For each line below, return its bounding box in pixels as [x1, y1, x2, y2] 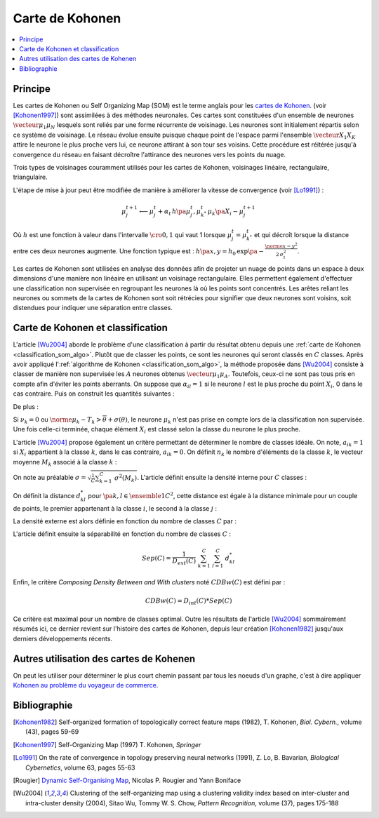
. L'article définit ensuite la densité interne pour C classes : [137, 473, 307, 481]
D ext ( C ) [172, 557, 197, 567]
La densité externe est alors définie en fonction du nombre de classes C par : [13, 517, 237, 525]
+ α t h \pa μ [157, 207, 191, 217]
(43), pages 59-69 [25, 728, 79, 736]
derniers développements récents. [13, 634, 112, 643]
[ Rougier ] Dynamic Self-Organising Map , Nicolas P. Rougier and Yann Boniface [13, 776, 241, 785]
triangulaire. [13, 173, 48, 182]
